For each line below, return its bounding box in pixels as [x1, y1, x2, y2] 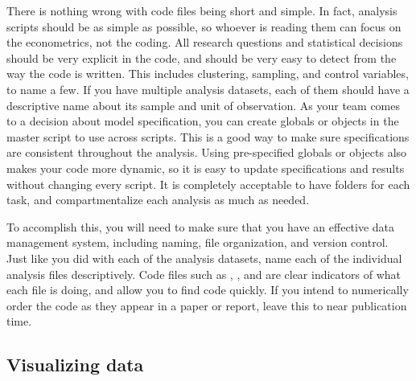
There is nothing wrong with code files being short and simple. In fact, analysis [6, 2, 397, 18]
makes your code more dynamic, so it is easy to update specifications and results [6, 159, 405, 176]
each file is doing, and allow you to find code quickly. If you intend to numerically [6, 281, 409, 298]
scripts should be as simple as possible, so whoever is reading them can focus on [6, 18, 402, 35]
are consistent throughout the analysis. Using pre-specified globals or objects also [6, 144, 407, 161]
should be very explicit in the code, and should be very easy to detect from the [6, 49, 397, 66]
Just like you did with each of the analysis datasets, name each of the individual [6, 249, 402, 266]
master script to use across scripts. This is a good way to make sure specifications [6, 128, 410, 145]
